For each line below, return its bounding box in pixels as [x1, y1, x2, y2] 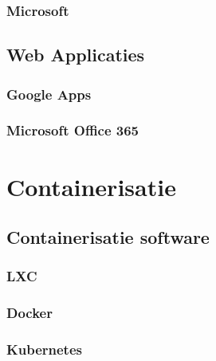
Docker [6, 303, 53, 323]
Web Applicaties [6, 42, 145, 67]
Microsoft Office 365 [6, 120, 139, 140]
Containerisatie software [6, 225, 210, 249]
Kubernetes [6, 339, 82, 359]
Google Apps [6, 84, 92, 104]
